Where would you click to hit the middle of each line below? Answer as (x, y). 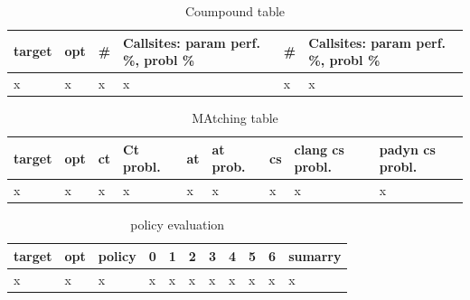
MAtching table (235, 118)
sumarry (315, 255)
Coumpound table (235, 11)
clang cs (319, 149)
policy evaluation (178, 225)
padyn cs (407, 149)
